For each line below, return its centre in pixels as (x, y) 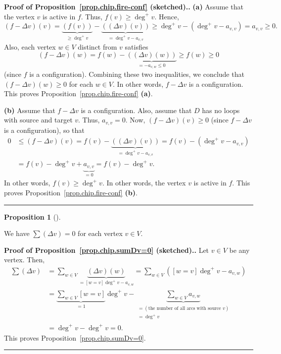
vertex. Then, (24, 260)
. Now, (135, 120)
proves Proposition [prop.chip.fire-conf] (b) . (71, 192)
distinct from (97, 46)
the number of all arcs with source (185, 308)
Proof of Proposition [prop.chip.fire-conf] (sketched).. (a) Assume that (124, 6)
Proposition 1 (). (32, 216)
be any (239, 250)
